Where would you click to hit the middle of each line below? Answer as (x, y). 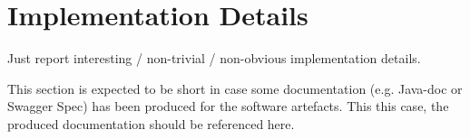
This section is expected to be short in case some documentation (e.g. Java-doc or (235, 88)
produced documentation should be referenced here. (151, 123)
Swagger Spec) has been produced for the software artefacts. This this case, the (228, 106)
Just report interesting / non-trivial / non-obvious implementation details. (214, 58)
